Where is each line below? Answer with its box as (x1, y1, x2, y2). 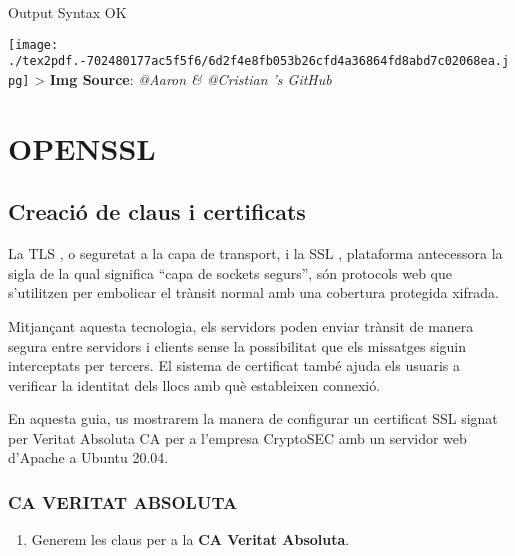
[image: (8, 37, 59, 52)
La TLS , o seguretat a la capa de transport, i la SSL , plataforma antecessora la (8, 243, 503, 264)
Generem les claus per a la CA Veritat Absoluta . (31, 529, 350, 550)
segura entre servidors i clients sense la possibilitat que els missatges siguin (8, 335, 467, 356)
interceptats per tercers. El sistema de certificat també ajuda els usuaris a (8, 355, 461, 376)
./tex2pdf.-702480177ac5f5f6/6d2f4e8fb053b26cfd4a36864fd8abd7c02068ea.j (8, 54, 510, 69)
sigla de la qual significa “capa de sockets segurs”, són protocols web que (8, 262, 452, 283)
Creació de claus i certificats (8, 196, 306, 227)
